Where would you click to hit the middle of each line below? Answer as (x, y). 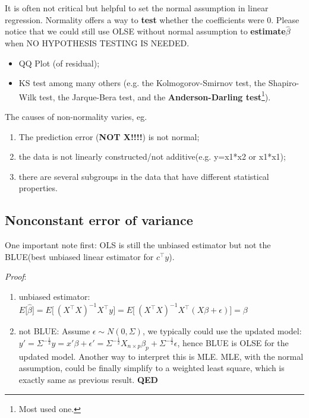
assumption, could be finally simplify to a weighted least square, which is (152, 368)
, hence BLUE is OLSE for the (233, 343)
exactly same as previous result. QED (88, 380)
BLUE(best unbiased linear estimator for (79, 256)
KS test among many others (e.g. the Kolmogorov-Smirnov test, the (142, 83)
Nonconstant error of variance (99, 220)
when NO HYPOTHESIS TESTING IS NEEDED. (97, 43)
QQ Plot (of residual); (59, 63)
